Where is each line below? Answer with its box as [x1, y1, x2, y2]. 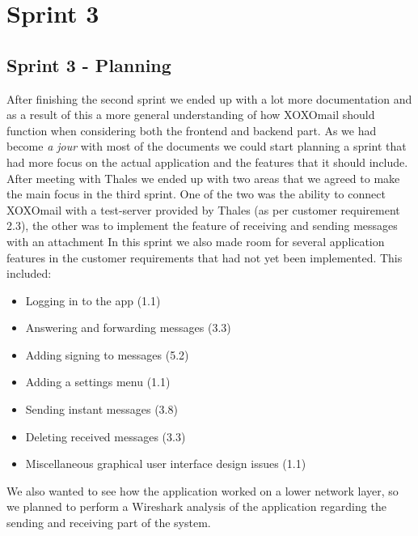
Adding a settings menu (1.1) [25, 373, 171, 390]
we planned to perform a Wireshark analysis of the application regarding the [6, 498, 386, 515]
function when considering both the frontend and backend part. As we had [6, 121, 377, 138]
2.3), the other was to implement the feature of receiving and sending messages [6, 217, 398, 234]
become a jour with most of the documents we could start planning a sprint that [6, 138, 407, 155]
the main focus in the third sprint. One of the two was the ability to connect [6, 185, 386, 202]
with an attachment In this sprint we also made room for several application [6, 232, 385, 249]
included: [6, 265, 52, 282]
